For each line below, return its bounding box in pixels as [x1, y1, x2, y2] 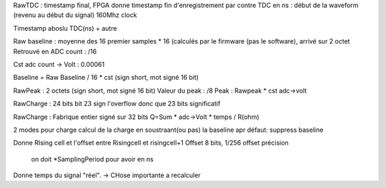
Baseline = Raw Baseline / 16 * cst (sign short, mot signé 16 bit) [13, 73, 199, 82]
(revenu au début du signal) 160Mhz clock [13, 11, 137, 19]
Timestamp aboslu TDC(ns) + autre [13, 23, 117, 32]
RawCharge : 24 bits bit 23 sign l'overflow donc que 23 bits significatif [13, 100, 221, 108]
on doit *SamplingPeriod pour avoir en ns [31, 155, 154, 163]
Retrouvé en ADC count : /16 [13, 47, 97, 56]
